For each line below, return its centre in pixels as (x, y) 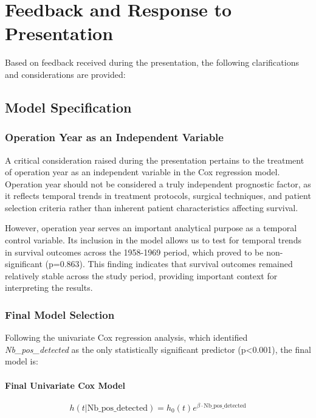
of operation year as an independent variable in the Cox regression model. (143, 172)
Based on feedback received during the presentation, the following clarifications (152, 62)
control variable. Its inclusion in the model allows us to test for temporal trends (153, 240)
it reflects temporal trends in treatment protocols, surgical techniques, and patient (158, 196)
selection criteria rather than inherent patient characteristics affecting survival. (152, 207)
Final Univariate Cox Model (65, 385)
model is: (22, 361)
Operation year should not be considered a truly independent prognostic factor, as (158, 183)
